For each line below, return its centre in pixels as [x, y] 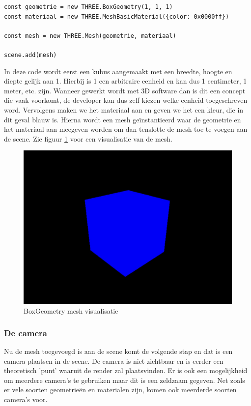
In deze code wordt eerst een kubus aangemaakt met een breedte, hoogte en [118, 71]
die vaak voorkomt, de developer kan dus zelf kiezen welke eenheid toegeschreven [126, 100]
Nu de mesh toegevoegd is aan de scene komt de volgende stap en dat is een [118, 351]
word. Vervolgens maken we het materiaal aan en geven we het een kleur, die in [124, 109]
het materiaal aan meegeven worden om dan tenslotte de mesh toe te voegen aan [126, 129]
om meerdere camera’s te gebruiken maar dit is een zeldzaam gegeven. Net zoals [125, 380]
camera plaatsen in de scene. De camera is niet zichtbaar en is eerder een [114, 361]
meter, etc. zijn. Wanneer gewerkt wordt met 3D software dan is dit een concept [125, 90]
